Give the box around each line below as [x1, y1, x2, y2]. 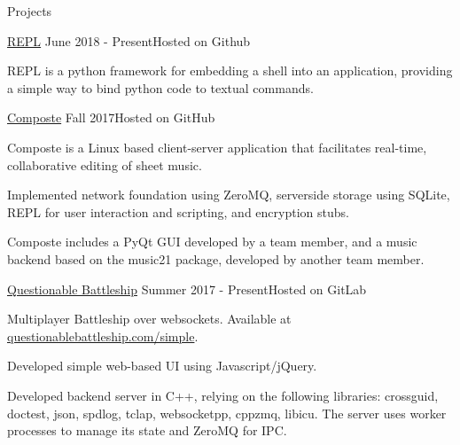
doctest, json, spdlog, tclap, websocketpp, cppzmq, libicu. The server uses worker [7, 403, 447, 422]
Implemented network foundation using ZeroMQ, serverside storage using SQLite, [7, 185, 450, 204]
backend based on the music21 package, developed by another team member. [7, 249, 425, 268]
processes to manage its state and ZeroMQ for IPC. [7, 421, 287, 440]
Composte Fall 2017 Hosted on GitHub [7, 108, 215, 127]
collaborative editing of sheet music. [7, 155, 202, 174]
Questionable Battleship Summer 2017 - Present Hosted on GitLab [7, 279, 367, 298]
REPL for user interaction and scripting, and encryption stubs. [7, 202, 349, 221]
